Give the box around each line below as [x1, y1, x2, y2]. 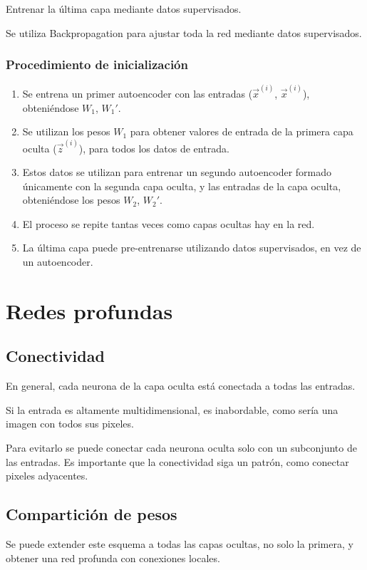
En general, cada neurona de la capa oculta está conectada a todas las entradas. [6, 378, 356, 393]
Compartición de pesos [6, 503, 177, 525]
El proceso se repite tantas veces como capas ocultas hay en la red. [22, 216, 315, 231]
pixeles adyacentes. [6, 468, 88, 483]
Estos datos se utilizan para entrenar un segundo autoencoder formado [22, 165, 332, 180]
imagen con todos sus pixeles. [6, 416, 134, 431]
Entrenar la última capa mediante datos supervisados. [6, 1, 242, 16]
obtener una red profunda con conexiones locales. [6, 550, 220, 565]
